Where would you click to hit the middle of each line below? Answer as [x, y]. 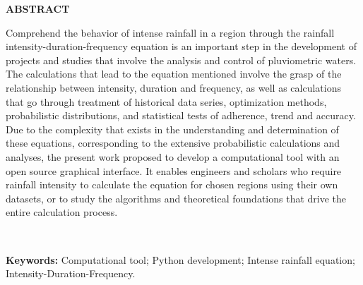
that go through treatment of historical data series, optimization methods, [166, 101]
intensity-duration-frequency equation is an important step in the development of [181, 46]
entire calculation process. [62, 212]
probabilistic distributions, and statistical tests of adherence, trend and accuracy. [181, 115]
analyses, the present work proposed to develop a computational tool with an [173, 156]
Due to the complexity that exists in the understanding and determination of [172, 129]
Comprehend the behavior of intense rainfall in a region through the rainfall [170, 32]
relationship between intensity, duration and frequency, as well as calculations [173, 87]
